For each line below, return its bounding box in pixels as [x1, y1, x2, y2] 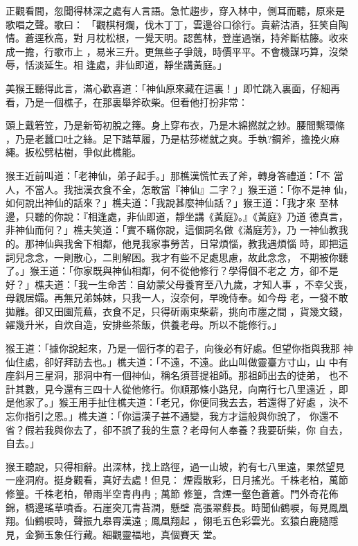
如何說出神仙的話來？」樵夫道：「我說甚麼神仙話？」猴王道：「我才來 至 [6, 195, 329, 210]
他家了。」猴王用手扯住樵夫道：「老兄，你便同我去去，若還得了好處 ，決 [15, 395, 339, 409]
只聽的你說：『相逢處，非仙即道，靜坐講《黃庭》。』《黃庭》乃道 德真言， [24, 209, 348, 223]
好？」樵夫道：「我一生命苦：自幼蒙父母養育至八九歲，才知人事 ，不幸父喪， [6, 276, 353, 291]
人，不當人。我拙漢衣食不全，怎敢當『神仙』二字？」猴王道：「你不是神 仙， [6, 182, 353, 196]
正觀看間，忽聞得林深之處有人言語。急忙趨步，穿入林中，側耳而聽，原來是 [6, 3, 345, 17]
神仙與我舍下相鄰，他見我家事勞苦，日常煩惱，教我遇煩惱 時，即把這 [34, 236, 348, 250]
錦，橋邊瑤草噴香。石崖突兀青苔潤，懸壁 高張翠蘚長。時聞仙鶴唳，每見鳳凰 [6, 500, 348, 514]
